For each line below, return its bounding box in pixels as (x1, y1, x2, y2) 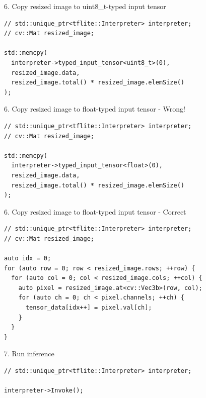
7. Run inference (4, 348, 54, 359)
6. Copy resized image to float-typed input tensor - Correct (4, 206, 186, 217)
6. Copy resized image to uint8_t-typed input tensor (4, 1, 166, 11)
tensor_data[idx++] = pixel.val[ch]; (25, 304, 152, 312)
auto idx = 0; (4, 255, 51, 262)
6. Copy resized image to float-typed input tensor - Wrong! (4, 104, 185, 114)
